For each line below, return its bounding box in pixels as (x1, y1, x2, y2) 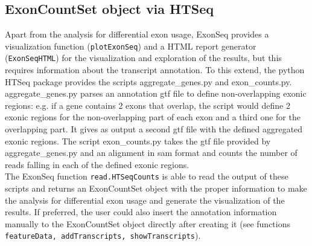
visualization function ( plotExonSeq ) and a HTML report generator (5, 39, 256, 52)
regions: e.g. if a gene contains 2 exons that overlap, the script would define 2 (5, 99, 290, 111)
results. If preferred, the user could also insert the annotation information (5, 206, 277, 218)
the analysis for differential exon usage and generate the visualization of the (5, 193, 285, 206)
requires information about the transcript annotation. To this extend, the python (5, 63, 305, 76)
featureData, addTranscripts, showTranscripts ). (5, 229, 201, 242)
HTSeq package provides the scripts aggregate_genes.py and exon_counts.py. (5, 75, 292, 88)
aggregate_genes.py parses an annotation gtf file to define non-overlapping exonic (5, 87, 307, 100)
